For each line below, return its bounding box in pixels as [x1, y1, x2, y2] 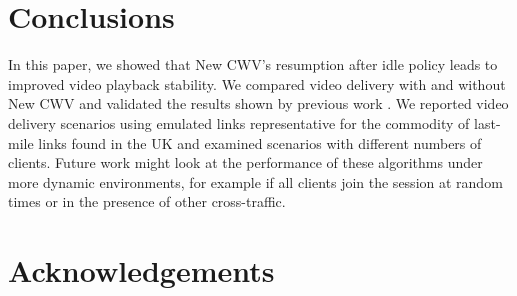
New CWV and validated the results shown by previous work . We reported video [8, 93, 509, 114]
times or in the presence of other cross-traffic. [8, 191, 286, 212]
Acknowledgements [8, 250, 275, 291]
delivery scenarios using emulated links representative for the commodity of [8, 112, 470, 133]
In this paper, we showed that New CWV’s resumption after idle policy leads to [8, 54, 498, 75]
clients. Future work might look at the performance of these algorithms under [8, 152, 483, 173]
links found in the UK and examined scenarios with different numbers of [38, 132, 482, 153]
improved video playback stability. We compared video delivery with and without [8, 73, 506, 94]
